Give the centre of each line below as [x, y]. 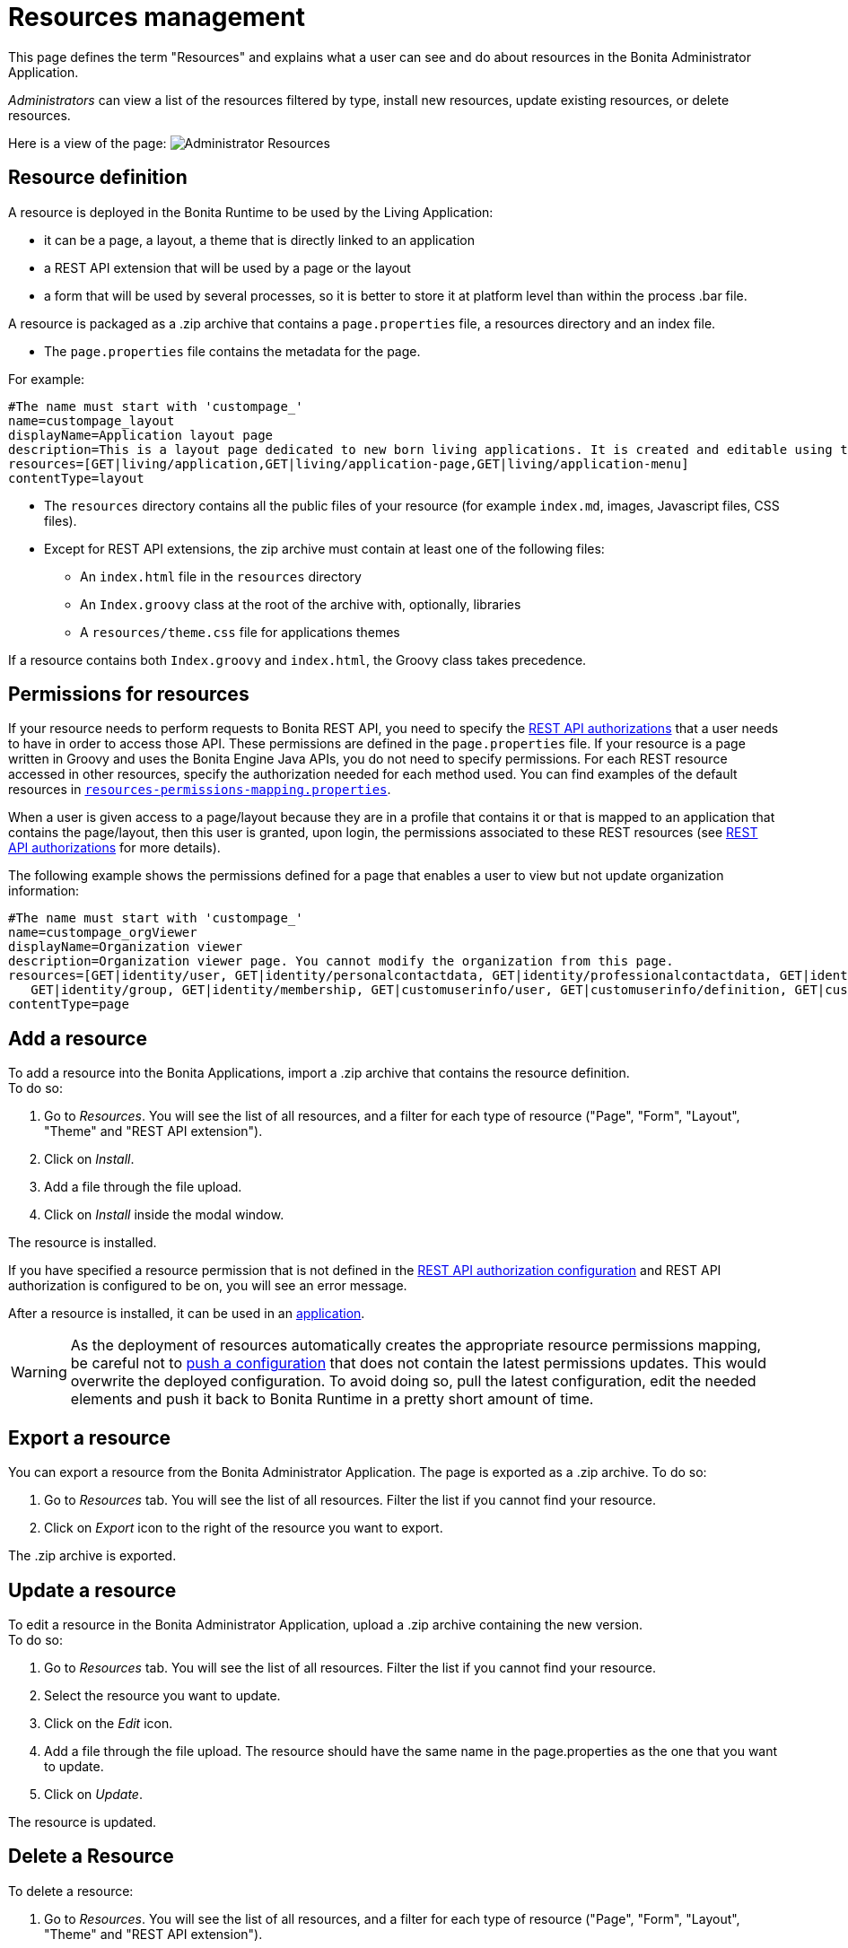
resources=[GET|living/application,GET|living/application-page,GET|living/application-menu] [349, 463]
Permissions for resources [129, 694]
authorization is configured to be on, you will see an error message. [208, 1286]
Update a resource [92, 1590]
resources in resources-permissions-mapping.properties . [200, 790]
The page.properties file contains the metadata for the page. [232, 351]
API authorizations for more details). [114, 848]
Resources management [157, 17]
